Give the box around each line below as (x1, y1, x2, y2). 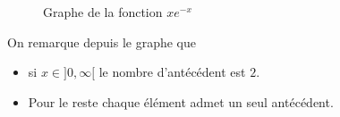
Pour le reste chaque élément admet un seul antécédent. (28, 92, 334, 111)
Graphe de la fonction (43, 3, 163, 21)
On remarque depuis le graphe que (7, 32, 196, 51)
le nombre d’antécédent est (98, 63, 246, 81)
